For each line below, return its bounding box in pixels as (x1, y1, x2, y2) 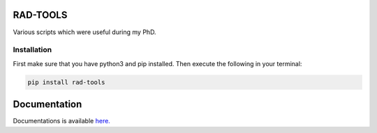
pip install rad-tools (27, 78, 105, 86)
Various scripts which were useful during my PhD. (13, 28, 156, 36)
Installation (13, 45, 52, 55)
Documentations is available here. (13, 117, 111, 125)
